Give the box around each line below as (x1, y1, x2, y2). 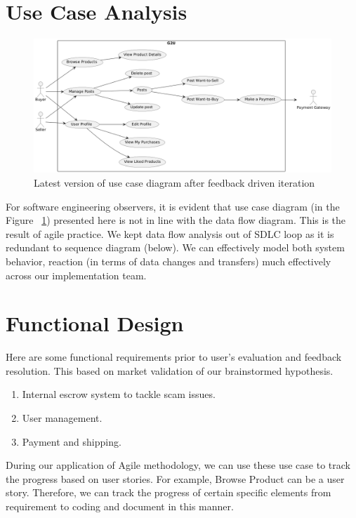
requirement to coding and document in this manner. (6, 499, 234, 514)
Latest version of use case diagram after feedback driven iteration (34, 175, 315, 190)
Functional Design (6, 309, 184, 338)
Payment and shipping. (22, 434, 121, 449)
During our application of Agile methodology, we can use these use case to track (6, 458, 350, 472)
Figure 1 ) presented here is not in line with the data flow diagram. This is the (6, 213, 346, 227)
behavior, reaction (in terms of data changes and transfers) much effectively (6, 253, 331, 268)
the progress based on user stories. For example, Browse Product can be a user (6, 471, 345, 486)
